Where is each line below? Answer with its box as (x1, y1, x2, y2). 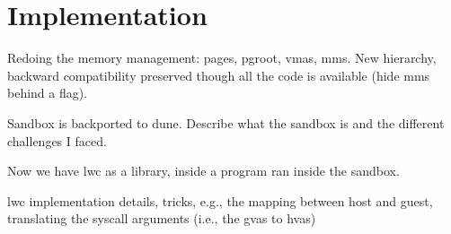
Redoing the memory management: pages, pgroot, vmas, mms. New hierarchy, (7, 48, 437, 67)
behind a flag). (7, 83, 88, 102)
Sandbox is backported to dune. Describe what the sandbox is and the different (7, 113, 445, 132)
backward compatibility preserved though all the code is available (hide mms (7, 65, 430, 84)
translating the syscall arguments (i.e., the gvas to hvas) (7, 209, 316, 228)
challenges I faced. (7, 131, 107, 150)
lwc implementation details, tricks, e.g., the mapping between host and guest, (7, 191, 433, 210)
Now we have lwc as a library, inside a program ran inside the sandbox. (7, 161, 400, 180)
